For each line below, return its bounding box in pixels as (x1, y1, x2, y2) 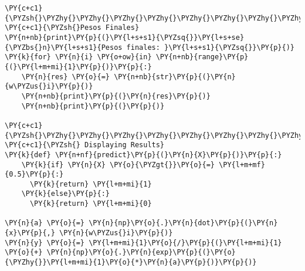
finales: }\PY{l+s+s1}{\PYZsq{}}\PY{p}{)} (126, 43, 294, 52)
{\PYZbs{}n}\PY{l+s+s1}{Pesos (5, 43, 123, 52)
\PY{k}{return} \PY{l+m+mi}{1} (29, 179, 152, 188)
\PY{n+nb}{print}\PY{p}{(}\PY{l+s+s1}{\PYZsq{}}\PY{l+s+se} (5, 33, 245, 42)
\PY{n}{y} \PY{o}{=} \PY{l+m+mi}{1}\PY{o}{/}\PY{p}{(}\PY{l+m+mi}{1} (5, 238, 282, 247)
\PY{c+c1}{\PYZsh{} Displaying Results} (5, 141, 165, 150)
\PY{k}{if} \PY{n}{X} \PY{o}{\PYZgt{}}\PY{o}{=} (21, 160, 215, 169)
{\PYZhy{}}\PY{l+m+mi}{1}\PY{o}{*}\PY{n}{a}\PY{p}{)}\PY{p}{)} (5, 258, 257, 267)
